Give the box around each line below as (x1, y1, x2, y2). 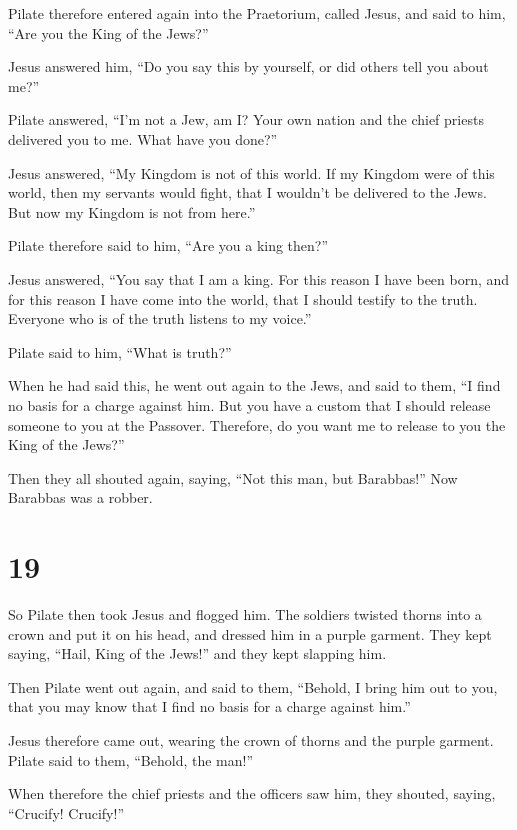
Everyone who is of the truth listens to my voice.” (8, 308, 312, 329)
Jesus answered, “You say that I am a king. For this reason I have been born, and (8, 268, 510, 289)
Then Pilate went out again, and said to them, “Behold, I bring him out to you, (8, 676, 498, 697)
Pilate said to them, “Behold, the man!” (8, 749, 254, 770)
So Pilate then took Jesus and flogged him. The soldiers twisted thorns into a (8, 604, 482, 624)
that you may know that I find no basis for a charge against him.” (8, 696, 411, 717)
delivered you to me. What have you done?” (8, 128, 278, 149)
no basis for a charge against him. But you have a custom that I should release (8, 394, 491, 415)
